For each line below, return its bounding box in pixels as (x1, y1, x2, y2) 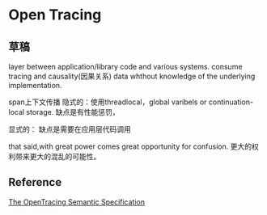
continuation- (208, 97, 253, 107)
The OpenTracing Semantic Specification (8, 196, 146, 207)
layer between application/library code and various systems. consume (8, 62, 243, 71)
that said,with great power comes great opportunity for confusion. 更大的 (8, 141, 252, 151)
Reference (8, 175, 62, 189)
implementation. (8, 81, 62, 90)
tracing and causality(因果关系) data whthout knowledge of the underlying (8, 71, 256, 81)
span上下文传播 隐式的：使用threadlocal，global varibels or (8, 97, 207, 107)
